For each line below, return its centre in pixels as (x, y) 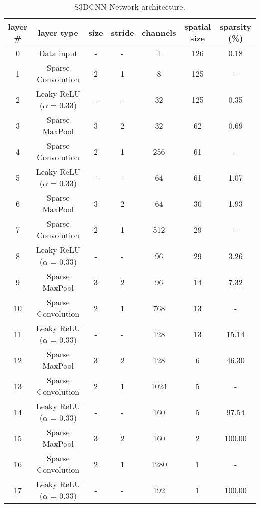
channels (159, 32)
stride (123, 32)
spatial (198, 26)
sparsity (236, 26)
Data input (58, 53)
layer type (58, 32)
